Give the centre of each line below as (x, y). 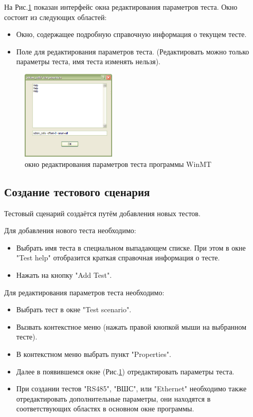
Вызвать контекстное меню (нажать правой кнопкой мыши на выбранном (131, 326)
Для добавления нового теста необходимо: (70, 230)
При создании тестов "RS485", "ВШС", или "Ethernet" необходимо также (131, 388)
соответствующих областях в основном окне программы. (105, 409)
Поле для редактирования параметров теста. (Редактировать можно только (133, 51)
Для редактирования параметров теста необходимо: (84, 292)
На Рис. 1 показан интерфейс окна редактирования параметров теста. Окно (121, 7)
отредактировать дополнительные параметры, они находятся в (113, 398)
